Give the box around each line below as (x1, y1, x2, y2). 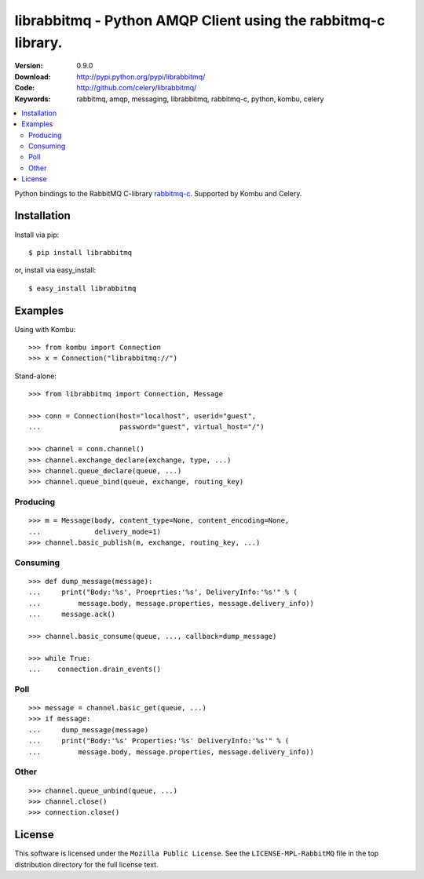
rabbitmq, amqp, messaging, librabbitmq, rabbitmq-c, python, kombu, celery (76, 94, 324, 104)
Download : (14, 71, 51, 82)
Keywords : (14, 94, 51, 104)
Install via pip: (14, 230, 60, 239)
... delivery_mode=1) (28, 527, 161, 536)
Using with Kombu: (14, 324, 76, 334)
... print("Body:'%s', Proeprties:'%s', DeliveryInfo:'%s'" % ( (28, 588, 298, 596)
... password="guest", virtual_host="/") (28, 422, 265, 432)
